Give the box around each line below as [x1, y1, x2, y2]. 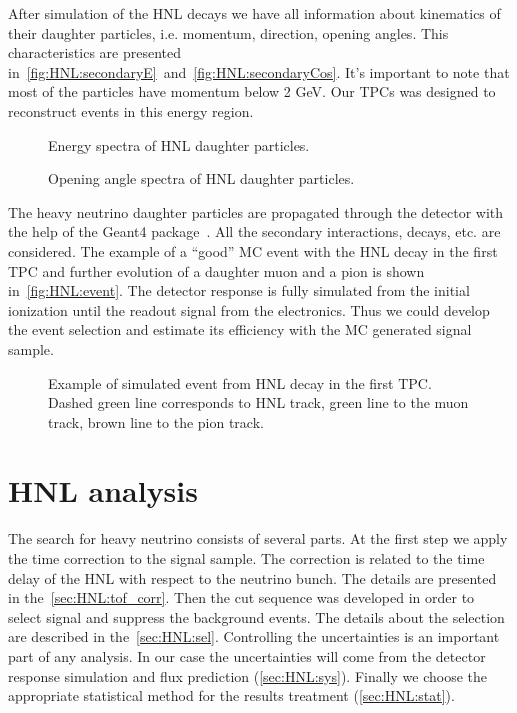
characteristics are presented [8, 42, 182, 63]
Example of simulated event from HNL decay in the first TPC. [48, 372, 432, 393]
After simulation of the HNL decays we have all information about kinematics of [8, 3, 501, 23]
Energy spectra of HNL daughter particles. [48, 134, 310, 155]
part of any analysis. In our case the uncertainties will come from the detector [8, 645, 486, 666]
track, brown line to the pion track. [48, 411, 264, 432]
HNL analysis [8, 470, 198, 511]
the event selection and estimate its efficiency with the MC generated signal [8, 319, 472, 340]
